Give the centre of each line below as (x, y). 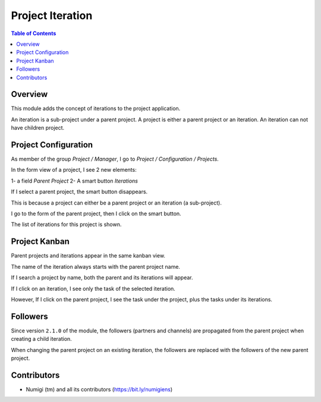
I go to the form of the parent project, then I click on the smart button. (96, 213)
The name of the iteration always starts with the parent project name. (96, 266)
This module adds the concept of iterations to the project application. (96, 109)
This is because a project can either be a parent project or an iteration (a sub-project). (117, 203)
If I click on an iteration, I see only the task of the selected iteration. (93, 288)
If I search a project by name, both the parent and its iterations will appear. (102, 278)
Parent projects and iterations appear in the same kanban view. (88, 256)
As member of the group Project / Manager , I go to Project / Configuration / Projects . (115, 159)
